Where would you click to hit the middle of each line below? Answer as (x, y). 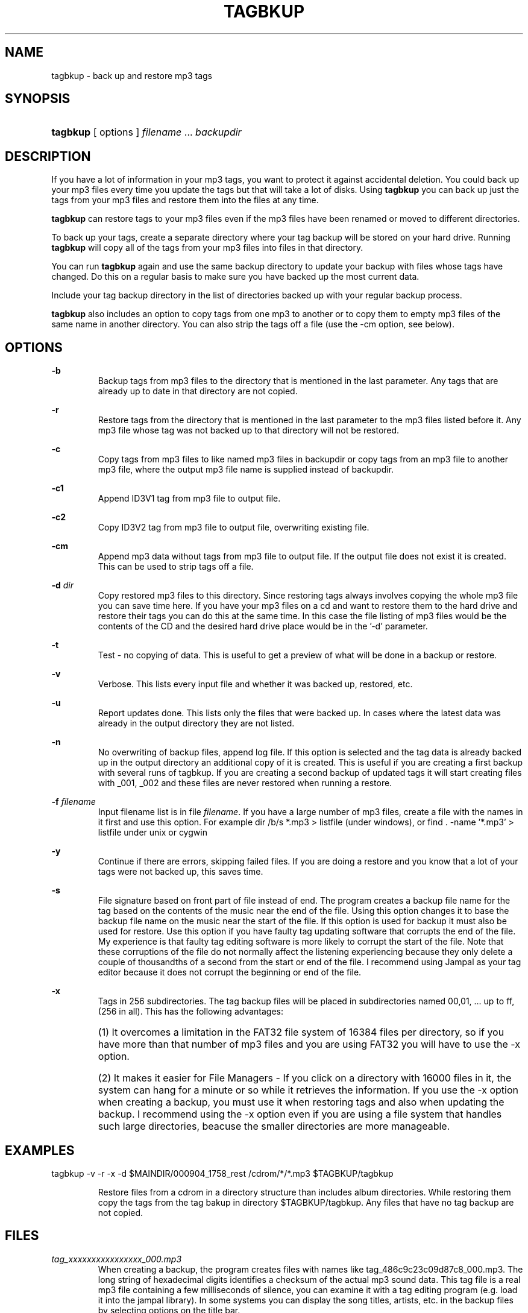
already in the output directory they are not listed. (196, 723)
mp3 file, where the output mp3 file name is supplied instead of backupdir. (246, 470)
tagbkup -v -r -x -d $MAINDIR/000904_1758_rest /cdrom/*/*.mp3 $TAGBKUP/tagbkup (222, 1173)
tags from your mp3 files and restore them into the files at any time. (185, 200)
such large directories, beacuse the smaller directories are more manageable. (274, 1126)
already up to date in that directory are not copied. (198, 391)
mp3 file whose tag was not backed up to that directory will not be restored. (249, 430)
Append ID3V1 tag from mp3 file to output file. (189, 499)
